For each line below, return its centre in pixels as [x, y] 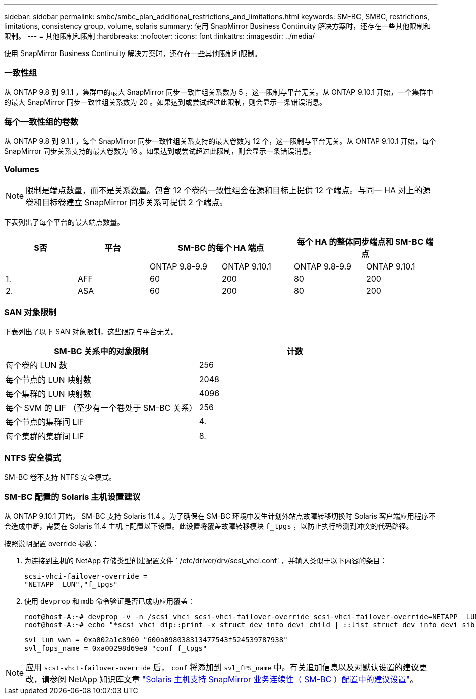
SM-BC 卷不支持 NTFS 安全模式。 [60, 477]
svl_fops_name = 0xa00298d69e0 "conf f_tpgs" [116, 648]
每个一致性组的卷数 [41, 122]
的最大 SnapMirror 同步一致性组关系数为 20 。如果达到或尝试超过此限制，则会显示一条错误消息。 [165, 102]
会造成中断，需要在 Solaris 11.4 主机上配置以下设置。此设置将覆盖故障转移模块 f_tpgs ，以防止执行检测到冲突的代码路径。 [209, 526]
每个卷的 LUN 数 [37, 365]
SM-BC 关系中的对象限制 [101, 351]
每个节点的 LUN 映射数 [49, 380]
